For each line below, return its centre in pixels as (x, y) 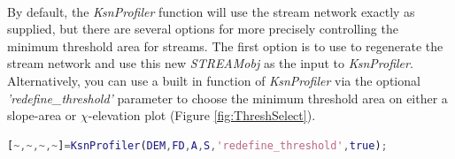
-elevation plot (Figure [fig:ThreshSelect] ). (202, 115)
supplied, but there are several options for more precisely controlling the (203, 29)
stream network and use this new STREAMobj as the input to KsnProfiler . (210, 63)
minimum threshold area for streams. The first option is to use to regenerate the (225, 45)
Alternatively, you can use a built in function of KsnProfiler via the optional (214, 80)
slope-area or (42, 115)
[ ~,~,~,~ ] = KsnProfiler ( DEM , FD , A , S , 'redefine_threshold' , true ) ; (197, 145)
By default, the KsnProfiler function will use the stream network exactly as (211, 11)
